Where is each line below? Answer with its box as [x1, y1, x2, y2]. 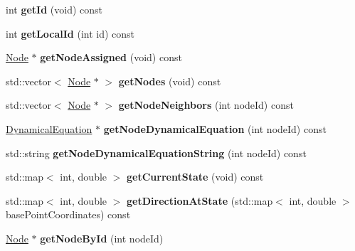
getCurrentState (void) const [127, 169, 264, 184]
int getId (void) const [6, 2, 103, 16]
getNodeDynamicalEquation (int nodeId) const [103, 121, 327, 136]
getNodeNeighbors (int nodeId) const [118, 97, 294, 112]
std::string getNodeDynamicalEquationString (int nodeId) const [6, 145, 307, 160]
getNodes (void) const [118, 73, 221, 88]
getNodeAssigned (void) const [40, 50, 182, 65]
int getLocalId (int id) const [6, 26, 135, 41]
